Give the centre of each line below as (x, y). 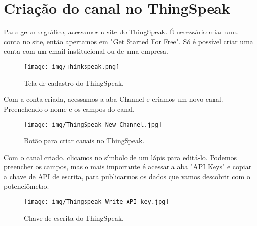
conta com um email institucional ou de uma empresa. (86, 51)
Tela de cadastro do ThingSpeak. (74, 82)
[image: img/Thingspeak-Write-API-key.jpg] (96, 202)
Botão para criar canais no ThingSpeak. (84, 140)
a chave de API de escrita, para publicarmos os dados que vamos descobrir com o (127, 176)
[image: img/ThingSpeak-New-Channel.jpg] (93, 125)
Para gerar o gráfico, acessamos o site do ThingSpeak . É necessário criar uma (121, 32)
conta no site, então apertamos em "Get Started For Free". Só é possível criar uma (128, 41)
